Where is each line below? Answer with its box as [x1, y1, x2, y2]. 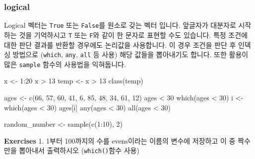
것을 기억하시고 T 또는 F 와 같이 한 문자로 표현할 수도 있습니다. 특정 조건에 [19, 29, 248, 40]
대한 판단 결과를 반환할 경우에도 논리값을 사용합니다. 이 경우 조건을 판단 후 [4, 39, 236, 50]
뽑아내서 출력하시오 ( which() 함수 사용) [19, 145, 139, 156]
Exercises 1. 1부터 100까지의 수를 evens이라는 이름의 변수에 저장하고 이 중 [4, 135, 236, 146]
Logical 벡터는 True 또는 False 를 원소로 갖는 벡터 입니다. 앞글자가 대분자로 [4, 20, 236, 30]
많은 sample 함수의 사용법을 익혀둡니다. [4, 59, 126, 69]
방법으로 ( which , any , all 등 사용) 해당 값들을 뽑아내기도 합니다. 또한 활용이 [12, 49, 249, 60]
